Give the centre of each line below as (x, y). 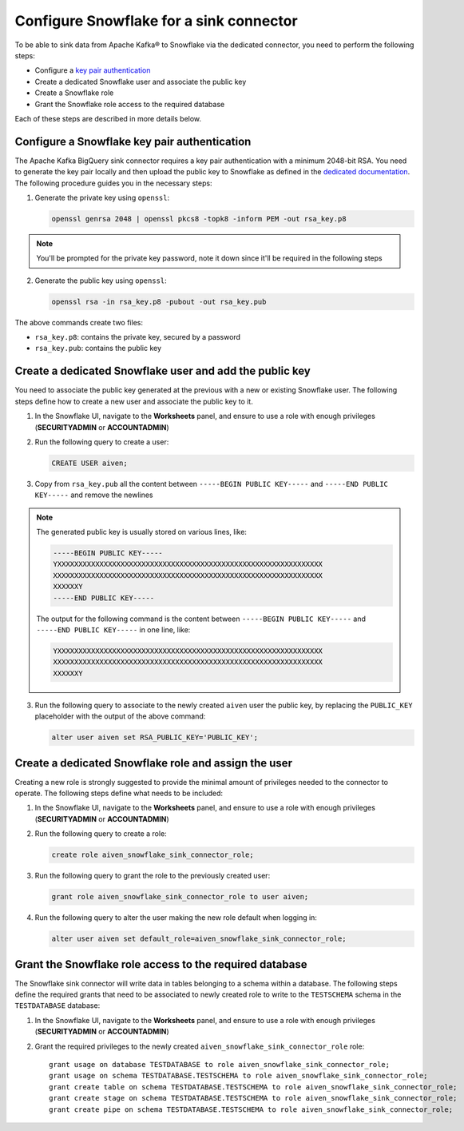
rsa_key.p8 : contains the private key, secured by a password (138, 337)
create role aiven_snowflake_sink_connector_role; (153, 855)
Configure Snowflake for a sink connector (157, 21)
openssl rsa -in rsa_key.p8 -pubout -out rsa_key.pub (159, 301)
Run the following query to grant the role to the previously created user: (153, 876)
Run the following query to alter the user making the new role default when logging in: (176, 918)
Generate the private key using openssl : (102, 197)
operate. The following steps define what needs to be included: (119, 793)
